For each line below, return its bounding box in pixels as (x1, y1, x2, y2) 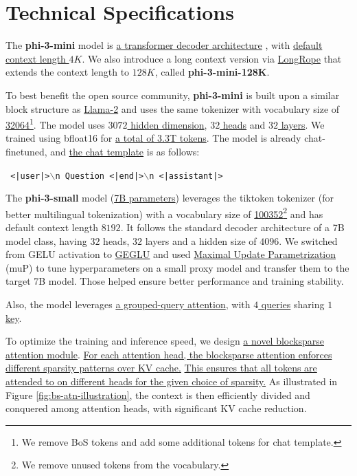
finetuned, (5, 144, 47, 158)
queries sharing (261, 297, 325, 311)
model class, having (5, 233, 87, 248)
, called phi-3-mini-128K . (154, 65, 270, 79)
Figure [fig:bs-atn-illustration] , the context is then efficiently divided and (5, 387, 310, 402)
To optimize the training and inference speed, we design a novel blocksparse (5, 334, 324, 348)
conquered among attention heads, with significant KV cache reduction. (5, 401, 307, 415)
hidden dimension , (130, 117, 207, 131)
